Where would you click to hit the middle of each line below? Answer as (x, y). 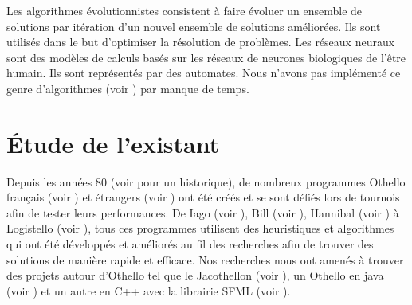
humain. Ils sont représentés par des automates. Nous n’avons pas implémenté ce (204, 73)
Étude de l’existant (113, 143)
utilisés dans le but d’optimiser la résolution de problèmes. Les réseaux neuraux (201, 42)
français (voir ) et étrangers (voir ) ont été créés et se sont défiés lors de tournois (203, 197)
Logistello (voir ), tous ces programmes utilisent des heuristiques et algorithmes (200, 228)
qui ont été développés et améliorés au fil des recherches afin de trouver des (190, 244)
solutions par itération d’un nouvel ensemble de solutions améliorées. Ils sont (194, 26)
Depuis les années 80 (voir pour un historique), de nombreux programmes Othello (206, 181)
